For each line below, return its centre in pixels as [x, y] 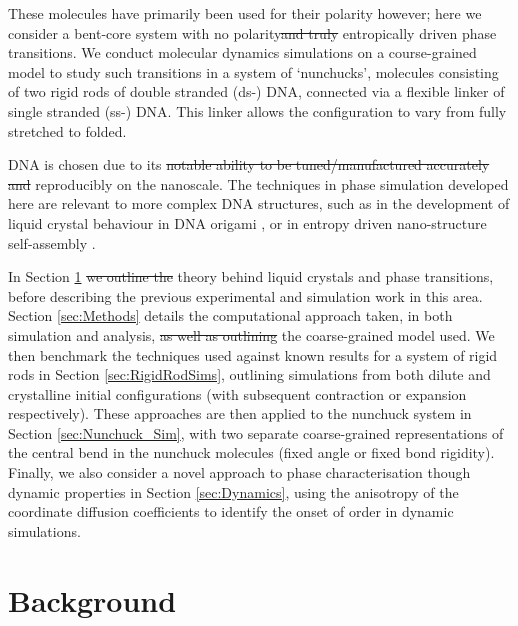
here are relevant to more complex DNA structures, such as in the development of [259, 203]
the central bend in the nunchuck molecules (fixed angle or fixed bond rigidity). [251, 452]
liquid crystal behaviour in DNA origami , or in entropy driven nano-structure [247, 222]
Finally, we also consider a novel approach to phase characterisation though [239, 472]
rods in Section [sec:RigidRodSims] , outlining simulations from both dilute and [249, 374]
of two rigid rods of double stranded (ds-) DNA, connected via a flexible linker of [256, 91]
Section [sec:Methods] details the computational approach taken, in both [230, 315]
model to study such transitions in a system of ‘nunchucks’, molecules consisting [253, 71]
